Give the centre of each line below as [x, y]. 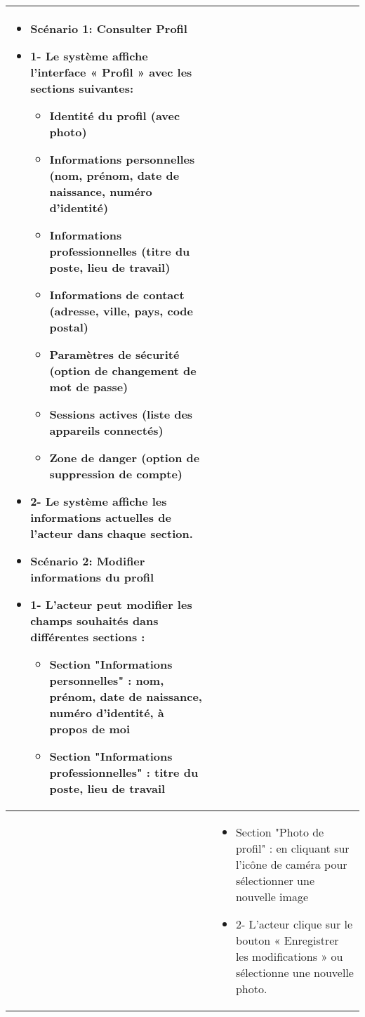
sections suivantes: [82, 88]
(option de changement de [123, 370]
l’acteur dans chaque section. [112, 533]
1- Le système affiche [89, 56]
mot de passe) [89, 387]
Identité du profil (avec [115, 116]
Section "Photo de [280, 832]
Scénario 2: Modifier [88, 561]
